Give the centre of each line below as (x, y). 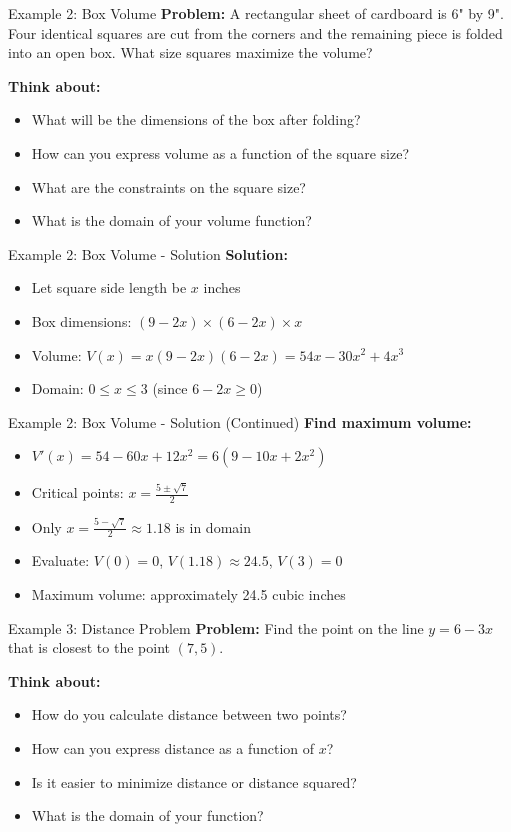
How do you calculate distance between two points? (189, 714)
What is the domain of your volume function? (171, 220)
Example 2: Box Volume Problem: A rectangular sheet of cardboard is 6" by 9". (256, 13)
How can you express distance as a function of (173, 747)
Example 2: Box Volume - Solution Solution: (148, 253)
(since (170, 388)
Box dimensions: (81, 320)
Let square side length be (109, 287)
